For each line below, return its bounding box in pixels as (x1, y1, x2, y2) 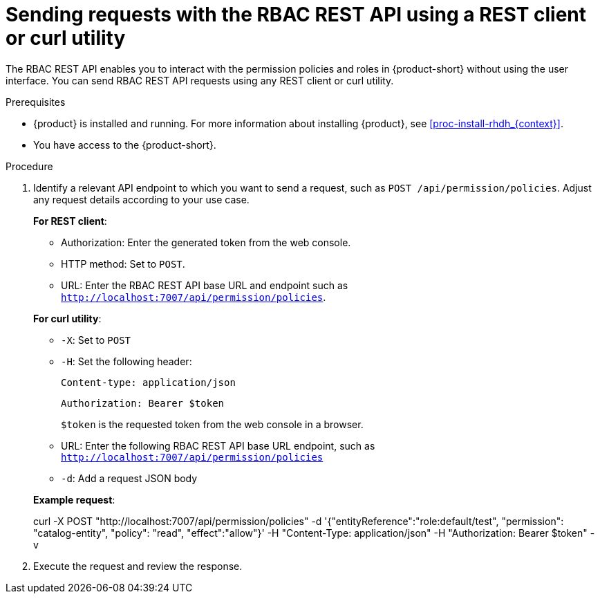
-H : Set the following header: (61, 355, 192, 367)
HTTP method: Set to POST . (61, 257, 185, 270)
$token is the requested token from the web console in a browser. (61, 418, 364, 430)
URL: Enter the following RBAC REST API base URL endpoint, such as (61, 439, 375, 452)
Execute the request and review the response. (33, 560, 243, 572)
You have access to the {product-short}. (33, 138, 216, 151)
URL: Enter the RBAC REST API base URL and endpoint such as (61, 279, 348, 291)
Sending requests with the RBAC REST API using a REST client (6, 3, 587, 26)
